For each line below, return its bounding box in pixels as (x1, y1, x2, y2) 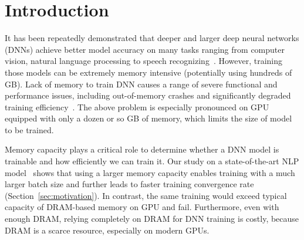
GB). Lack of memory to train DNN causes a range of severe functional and (5, 77, 278, 90)
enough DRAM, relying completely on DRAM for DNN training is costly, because (5, 212, 299, 225)
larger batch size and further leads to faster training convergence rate (5, 178, 254, 190)
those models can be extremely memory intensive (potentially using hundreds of (5, 66, 292, 78)
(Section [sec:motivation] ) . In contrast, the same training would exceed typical (5, 189, 287, 201)
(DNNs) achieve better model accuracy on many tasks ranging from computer (5, 43, 285, 55)
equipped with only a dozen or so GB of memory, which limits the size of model (5, 112, 292, 124)
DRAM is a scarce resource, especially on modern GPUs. (5, 224, 210, 236)
